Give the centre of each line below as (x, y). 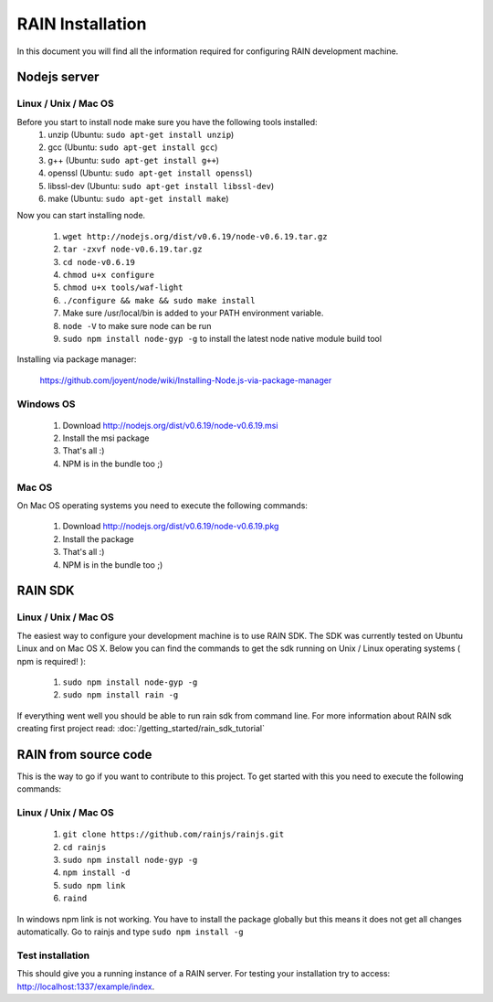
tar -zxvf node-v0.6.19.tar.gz (132, 250)
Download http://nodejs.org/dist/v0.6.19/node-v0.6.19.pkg (171, 527)
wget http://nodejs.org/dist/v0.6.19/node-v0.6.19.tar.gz (195, 236)
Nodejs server (58, 77)
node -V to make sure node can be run (137, 325)
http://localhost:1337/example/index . (86, 986)
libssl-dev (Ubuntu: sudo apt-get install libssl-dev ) (161, 186)
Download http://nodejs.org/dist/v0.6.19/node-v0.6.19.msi (170, 425)
